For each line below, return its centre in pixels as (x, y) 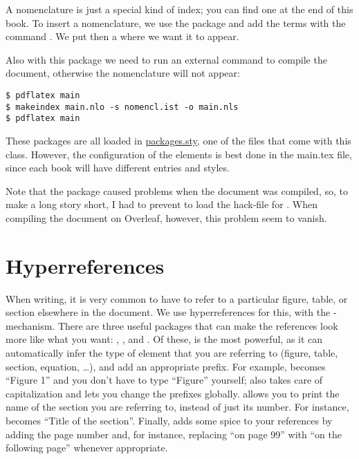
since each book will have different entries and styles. (118, 168)
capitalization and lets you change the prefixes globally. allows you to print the (173, 393)
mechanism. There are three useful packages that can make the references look (172, 325)
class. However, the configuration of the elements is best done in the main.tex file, (179, 154)
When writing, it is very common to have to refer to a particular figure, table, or (177, 298)
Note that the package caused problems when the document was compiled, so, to (177, 190)
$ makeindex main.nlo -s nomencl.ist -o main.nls (122, 107)
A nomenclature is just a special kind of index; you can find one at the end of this (179, 9)
